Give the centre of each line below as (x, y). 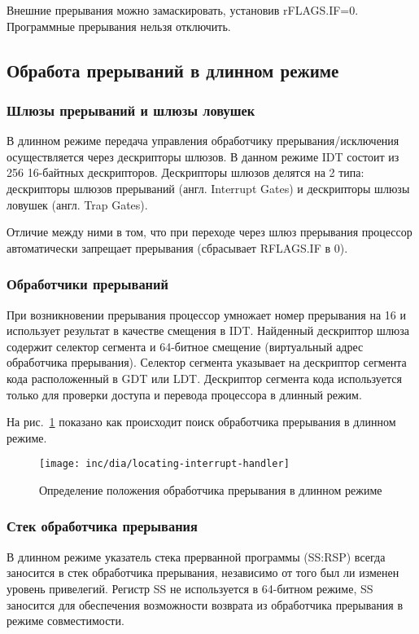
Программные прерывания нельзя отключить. (119, 26)
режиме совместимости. (65, 621)
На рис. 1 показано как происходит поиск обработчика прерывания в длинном (201, 422)
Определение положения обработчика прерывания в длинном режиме (211, 489)
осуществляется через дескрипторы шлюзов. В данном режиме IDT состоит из (203, 156)
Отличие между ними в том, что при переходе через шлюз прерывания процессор (209, 232)
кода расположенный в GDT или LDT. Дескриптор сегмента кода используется (204, 378)
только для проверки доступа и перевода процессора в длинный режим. (184, 394)
